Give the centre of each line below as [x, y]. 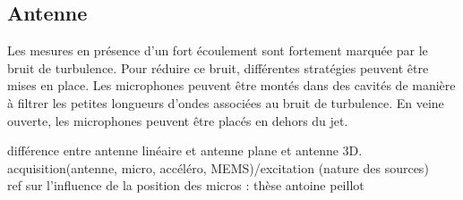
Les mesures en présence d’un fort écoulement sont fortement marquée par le [218, 50]
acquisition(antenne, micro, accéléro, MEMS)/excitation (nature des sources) [218, 167]
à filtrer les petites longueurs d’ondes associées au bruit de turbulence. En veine [226, 102]
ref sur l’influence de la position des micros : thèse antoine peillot [186, 185]
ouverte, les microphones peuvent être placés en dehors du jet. [178, 120]
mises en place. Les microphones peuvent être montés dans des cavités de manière [231, 85]
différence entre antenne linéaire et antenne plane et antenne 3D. [185, 150]
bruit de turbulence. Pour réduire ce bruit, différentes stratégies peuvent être [218, 67]
